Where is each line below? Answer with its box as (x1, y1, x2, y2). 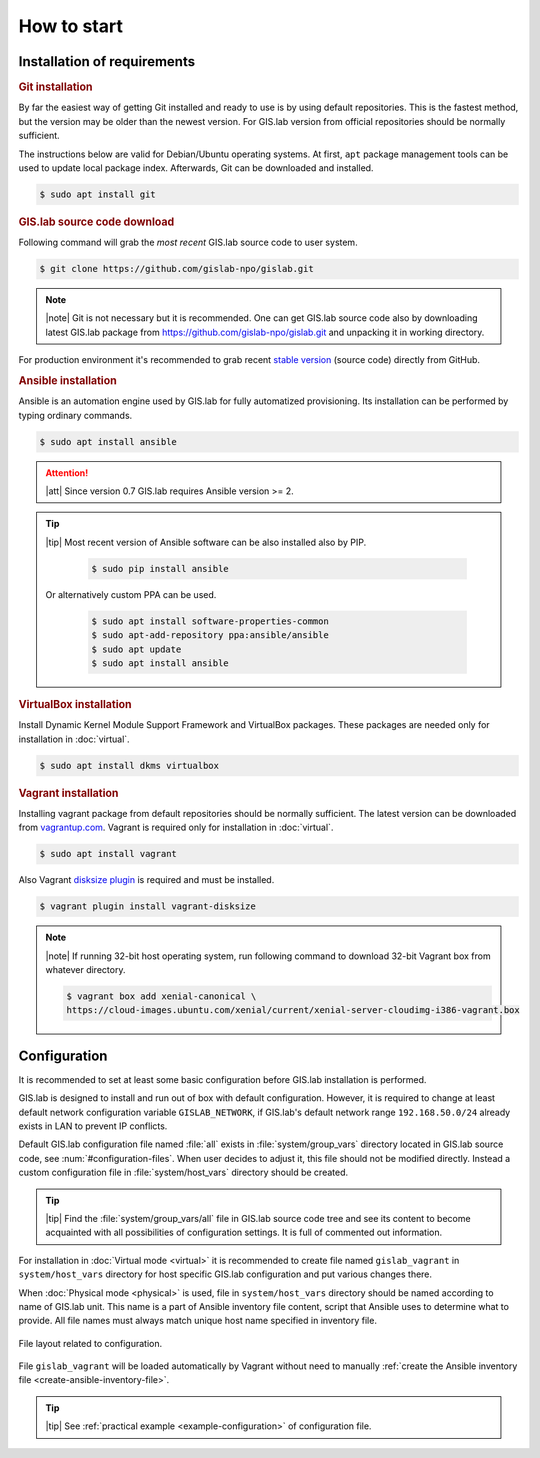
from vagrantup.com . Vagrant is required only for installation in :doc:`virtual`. (18, 821, 334, 834)
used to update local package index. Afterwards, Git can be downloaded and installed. (18, 161, 374, 174)
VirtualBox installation (18, 697, 132, 711)
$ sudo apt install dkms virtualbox (39, 760, 220, 771)
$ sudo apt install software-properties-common (91, 615, 329, 627)
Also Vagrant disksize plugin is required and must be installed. (18, 874, 275, 886)
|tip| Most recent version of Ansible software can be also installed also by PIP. (45, 536, 367, 548)
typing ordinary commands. (18, 409, 133, 421)
